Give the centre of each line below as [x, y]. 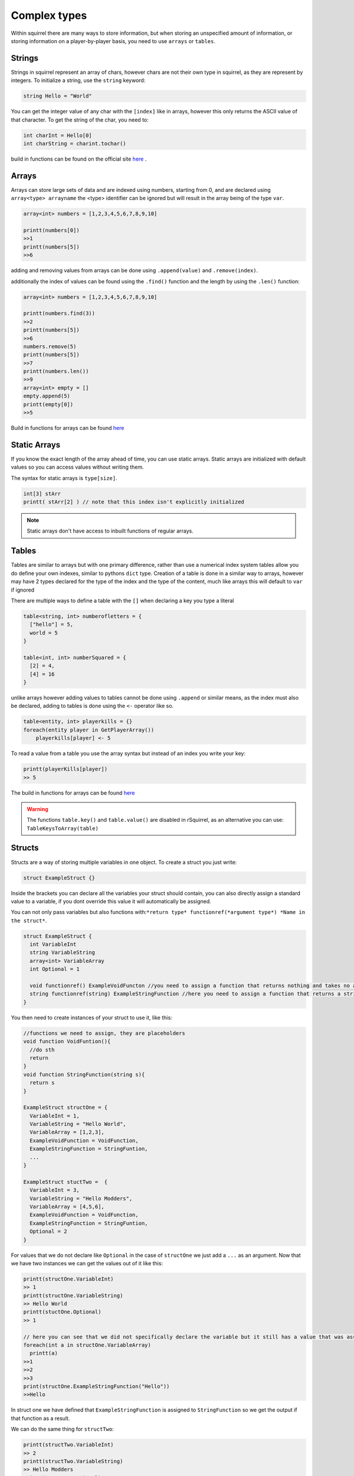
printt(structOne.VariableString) [73, 1295]
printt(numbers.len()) [56, 371]
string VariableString [63, 953]
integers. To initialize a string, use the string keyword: [78, 80]
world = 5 [44, 633]
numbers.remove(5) [50, 346]
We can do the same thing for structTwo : [63, 1429]
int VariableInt [53, 944]
